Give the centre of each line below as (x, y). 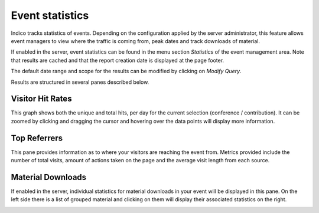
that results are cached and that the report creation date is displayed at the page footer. (118, 60)
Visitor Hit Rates (41, 99)
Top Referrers (37, 138)
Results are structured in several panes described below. (80, 82)
